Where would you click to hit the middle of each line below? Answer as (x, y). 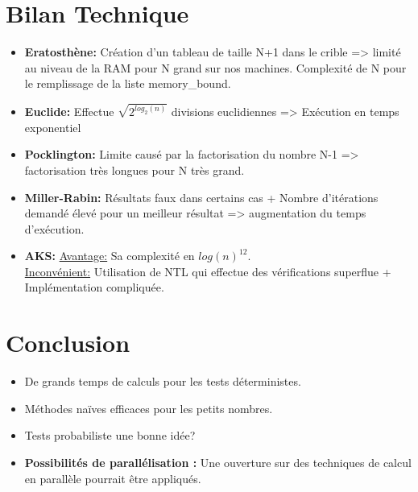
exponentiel (53, 127)
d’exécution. (54, 228)
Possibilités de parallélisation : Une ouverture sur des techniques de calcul (218, 462)
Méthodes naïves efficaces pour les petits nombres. (149, 408)
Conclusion (68, 343)
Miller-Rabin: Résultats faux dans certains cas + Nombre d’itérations (201, 197)
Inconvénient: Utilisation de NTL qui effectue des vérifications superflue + (208, 271)
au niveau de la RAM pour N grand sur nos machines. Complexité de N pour (215, 67)
